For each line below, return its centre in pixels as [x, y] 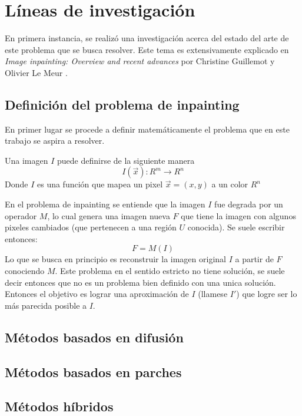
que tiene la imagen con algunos [238, 215]
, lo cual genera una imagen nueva [109, 215]
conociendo [25, 271]
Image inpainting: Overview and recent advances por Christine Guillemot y [140, 61]
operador [21, 215]
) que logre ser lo [267, 294]
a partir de [254, 259]
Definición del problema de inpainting [122, 104]
